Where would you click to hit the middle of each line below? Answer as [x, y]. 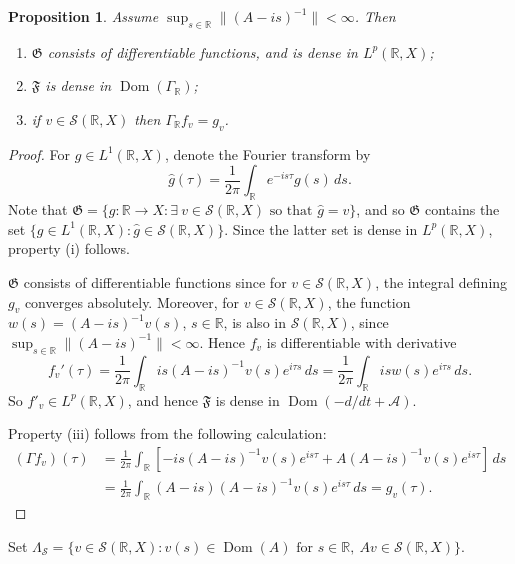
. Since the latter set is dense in [321, 228]
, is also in [254, 322]
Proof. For [39, 153]
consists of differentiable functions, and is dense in [202, 51]
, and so [380, 209]
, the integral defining [441, 281]
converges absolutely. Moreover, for [132, 301]
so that [291, 211]
